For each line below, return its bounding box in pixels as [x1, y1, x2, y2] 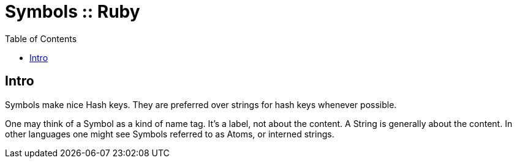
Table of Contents [5, 33, 77, 44]
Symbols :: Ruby [5, 1, 140, 22]
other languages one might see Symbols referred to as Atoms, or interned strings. [5, 128, 334, 139]
